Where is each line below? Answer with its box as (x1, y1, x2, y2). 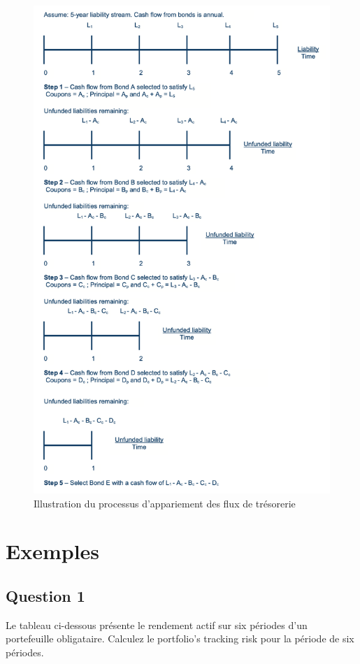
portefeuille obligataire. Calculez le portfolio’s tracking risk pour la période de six (6, 631, 354, 646)
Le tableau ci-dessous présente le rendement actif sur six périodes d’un (6, 617, 308, 632)
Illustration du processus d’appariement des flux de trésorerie (34, 496, 296, 510)
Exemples (6, 537, 100, 565)
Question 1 (6, 584, 85, 606)
